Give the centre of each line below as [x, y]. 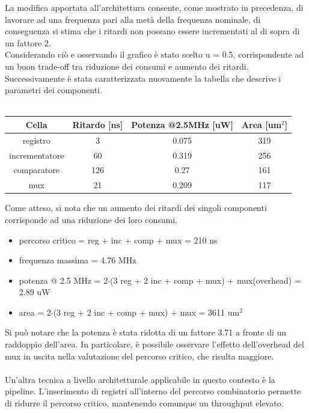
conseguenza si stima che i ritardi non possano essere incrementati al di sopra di [152, 31]
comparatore [36, 170]
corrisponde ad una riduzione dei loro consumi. [91, 219]
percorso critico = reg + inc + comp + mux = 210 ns [118, 240]
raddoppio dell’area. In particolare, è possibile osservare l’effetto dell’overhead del [154, 344]
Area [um [262, 124]
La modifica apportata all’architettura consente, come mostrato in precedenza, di [154, 7]
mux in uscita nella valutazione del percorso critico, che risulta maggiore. [139, 356]
